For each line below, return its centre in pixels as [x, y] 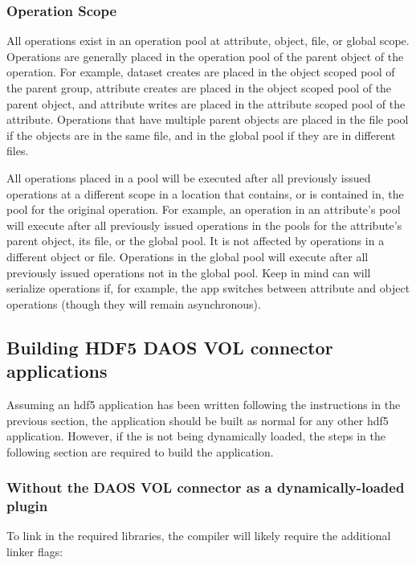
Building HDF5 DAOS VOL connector [170, 347]
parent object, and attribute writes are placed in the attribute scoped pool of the [206, 103]
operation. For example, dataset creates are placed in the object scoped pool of [201, 72]
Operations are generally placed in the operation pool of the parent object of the [205, 56]
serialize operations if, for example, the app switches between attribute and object [208, 288]
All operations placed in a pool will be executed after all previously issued [189, 177]
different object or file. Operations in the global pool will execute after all [188, 256]
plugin [27, 506]
